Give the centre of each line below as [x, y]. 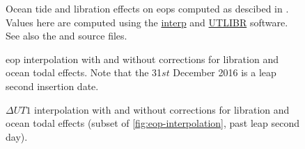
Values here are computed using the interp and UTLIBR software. [147, 22]
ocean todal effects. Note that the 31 [84, 72]
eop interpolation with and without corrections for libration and [142, 59]
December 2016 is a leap [225, 72]
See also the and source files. [67, 36]
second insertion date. [52, 86]
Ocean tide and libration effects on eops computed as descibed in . [147, 8]
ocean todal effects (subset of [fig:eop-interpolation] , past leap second [152, 123]
